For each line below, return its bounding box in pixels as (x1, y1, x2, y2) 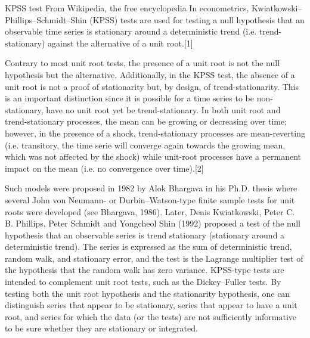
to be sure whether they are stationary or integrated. (5, 322, 198, 334)
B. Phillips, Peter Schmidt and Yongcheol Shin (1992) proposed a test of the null (5, 217, 300, 230)
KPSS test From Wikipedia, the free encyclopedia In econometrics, (5, 2, 249, 14)
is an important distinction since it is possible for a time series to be (5, 92, 254, 104)
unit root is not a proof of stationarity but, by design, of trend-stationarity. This (5, 80, 299, 92)
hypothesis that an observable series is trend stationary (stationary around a (5, 228, 285, 241)
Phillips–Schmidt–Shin (5, 13, 87, 26)
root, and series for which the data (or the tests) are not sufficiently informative (5, 310, 297, 323)
